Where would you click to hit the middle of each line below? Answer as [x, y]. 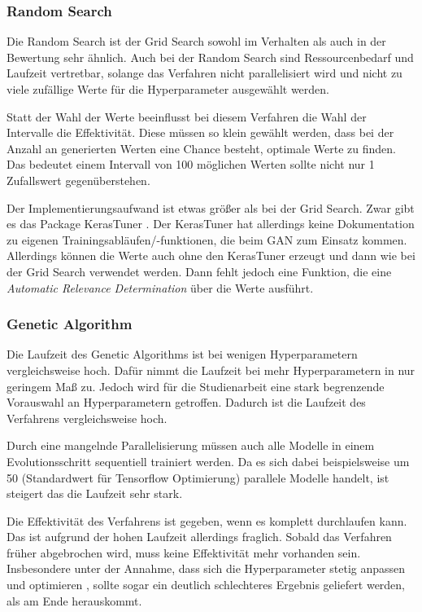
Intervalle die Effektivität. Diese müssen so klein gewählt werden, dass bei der [200, 132]
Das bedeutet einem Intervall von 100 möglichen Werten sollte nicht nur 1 [191, 164]
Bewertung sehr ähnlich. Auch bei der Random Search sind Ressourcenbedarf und [210, 57]
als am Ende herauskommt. [74, 600]
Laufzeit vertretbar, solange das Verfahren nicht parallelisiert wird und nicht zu [204, 73]
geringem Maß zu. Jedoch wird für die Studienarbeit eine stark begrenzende [196, 386]
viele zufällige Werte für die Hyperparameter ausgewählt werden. [168, 89]
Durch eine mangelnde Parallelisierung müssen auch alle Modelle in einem [191, 445]
